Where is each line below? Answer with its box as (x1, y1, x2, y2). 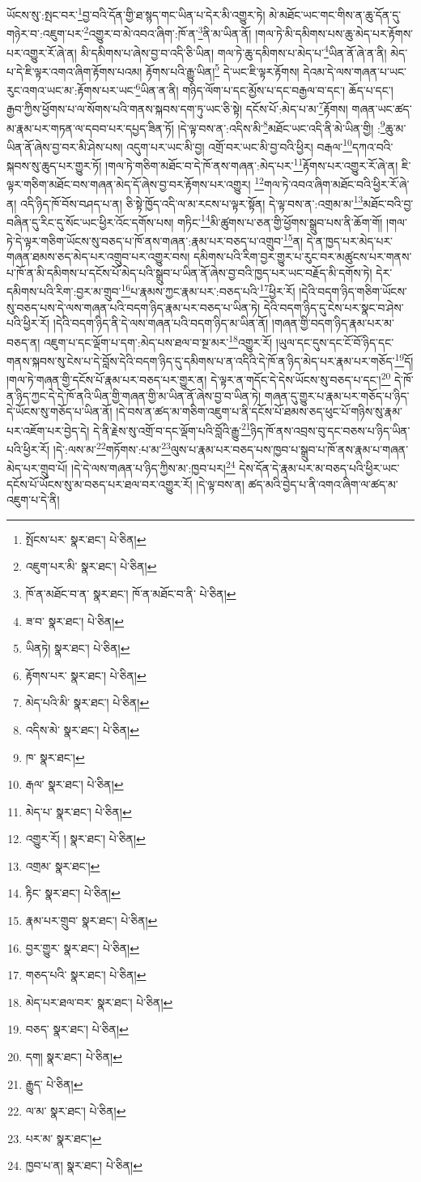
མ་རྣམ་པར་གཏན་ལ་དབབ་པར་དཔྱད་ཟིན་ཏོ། (6, 119, 174, 136)
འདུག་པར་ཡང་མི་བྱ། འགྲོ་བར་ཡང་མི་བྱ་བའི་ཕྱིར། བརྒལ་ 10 (126, 135, 352, 155)
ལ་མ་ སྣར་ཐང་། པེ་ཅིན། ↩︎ (25, 1103, 126, 1120)
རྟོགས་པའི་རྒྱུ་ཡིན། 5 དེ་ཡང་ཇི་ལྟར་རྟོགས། (146, 60, 300, 79)
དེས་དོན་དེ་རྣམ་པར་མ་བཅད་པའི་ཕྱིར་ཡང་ (239, 459, 400, 476)
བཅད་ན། (6, 333, 40, 350)
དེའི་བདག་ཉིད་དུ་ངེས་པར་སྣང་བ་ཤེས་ (263, 298, 404, 315)
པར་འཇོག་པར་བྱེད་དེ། (6, 422, 90, 439)
